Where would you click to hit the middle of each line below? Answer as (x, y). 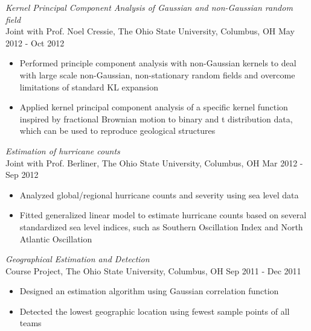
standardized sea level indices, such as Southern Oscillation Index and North (161, 226)
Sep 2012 (22, 175)
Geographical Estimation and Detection (78, 259)
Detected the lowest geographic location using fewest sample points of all (155, 311)
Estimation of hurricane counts (63, 150)
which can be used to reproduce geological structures (117, 131)
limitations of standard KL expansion (89, 87)
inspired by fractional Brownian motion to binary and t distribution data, (156, 118)
